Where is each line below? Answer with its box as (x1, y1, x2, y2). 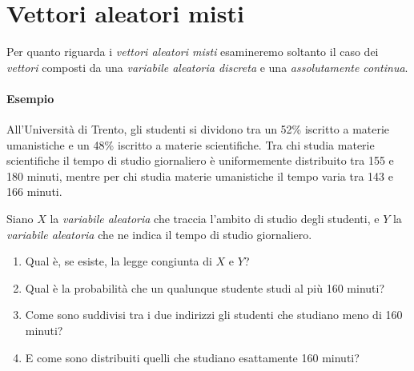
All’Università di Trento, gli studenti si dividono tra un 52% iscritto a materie (6, 121, 390, 138)
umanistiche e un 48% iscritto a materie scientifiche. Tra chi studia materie (6, 136, 375, 153)
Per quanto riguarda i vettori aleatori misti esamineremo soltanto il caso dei (6, 43, 379, 60)
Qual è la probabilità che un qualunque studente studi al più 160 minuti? (25, 279, 385, 296)
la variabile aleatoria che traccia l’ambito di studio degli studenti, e (50, 210, 380, 227)
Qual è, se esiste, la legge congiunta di (25, 253, 212, 269)
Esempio (6, 90, 54, 106)
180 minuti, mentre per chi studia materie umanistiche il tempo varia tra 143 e (6, 167, 393, 184)
